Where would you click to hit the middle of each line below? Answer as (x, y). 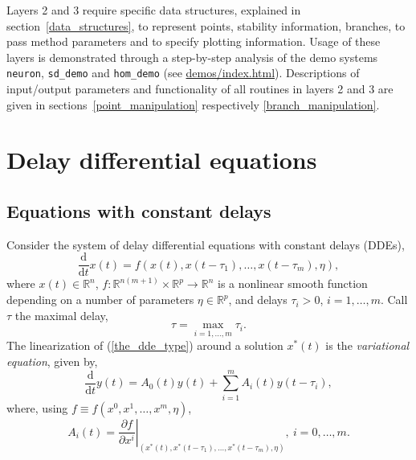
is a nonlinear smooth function (293, 283)
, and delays (258, 300)
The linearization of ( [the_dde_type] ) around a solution (145, 345)
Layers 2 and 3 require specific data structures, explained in (154, 10)
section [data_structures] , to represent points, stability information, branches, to (206, 25)
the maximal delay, (61, 315)
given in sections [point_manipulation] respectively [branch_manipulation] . (193, 104)
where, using (37, 407)
